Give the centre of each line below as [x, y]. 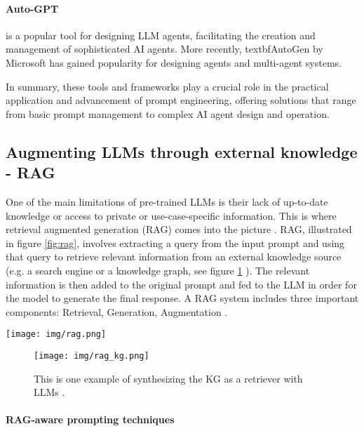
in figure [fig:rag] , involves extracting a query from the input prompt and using [175, 243]
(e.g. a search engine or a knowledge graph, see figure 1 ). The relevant [158, 270]
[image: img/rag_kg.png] [92, 356]
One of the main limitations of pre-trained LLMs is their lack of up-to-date [167, 201]
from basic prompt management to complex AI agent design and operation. [168, 113]
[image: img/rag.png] [56, 334]
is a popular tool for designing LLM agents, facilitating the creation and [161, 35]
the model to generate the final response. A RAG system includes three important [182, 298]
